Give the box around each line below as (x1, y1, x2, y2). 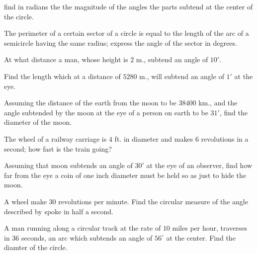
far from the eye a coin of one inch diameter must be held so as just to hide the (4, 169, 246, 180)
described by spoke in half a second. (4, 206, 113, 216)
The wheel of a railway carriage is (4, 133, 107, 144)
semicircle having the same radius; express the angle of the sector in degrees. (4, 37, 237, 48)
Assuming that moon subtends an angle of (4, 160, 133, 170)
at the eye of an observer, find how (146, 160, 253, 170)
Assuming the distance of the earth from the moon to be (4, 97, 176, 108)
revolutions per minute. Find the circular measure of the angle (58, 196, 248, 206)
